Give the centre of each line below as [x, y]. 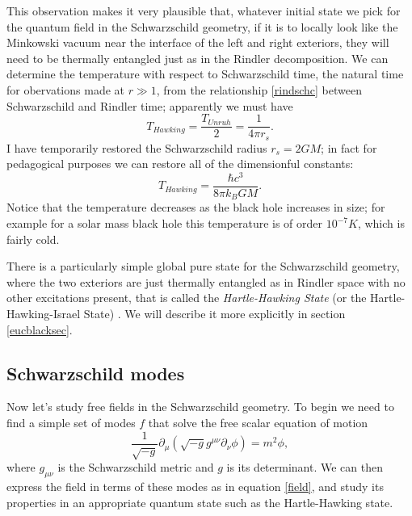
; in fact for [349, 147]
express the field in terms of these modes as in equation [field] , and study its [195, 487]
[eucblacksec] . [40, 329]
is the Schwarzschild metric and [136, 467]
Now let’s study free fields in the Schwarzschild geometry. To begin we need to [200, 407]
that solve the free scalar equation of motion [258, 422]
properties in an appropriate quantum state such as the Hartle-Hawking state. [200, 502]
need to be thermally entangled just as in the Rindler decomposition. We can [198, 58]
